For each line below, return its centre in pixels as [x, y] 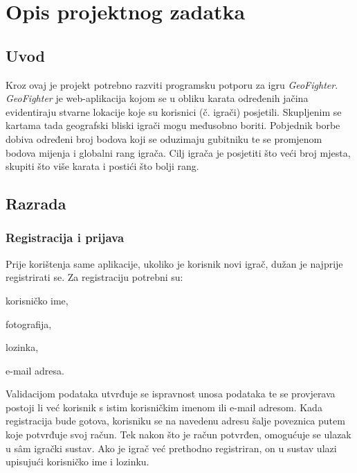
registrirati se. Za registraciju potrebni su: [94, 277]
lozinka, [22, 347]
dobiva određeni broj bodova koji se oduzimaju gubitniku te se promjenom [164, 138]
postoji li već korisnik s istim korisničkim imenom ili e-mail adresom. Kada [164, 407]
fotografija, [29, 324]
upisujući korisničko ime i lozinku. [77, 462]
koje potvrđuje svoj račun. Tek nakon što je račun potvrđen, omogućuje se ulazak [178, 435]
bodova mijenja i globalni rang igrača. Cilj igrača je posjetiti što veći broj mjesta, [178, 152]
